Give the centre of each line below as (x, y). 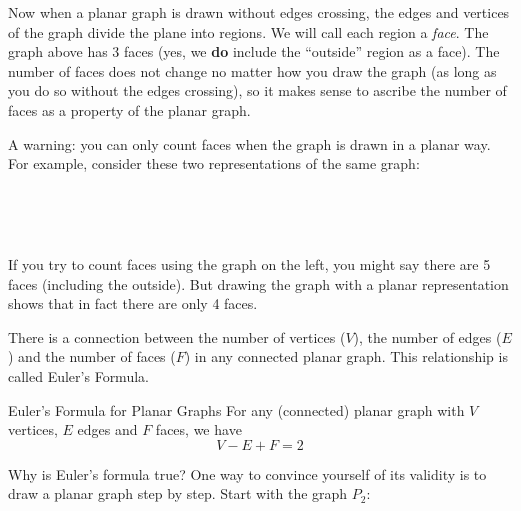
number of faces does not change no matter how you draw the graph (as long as (252, 70)
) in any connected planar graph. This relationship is (346, 356)
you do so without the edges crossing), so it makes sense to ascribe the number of (257, 90)
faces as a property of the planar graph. (129, 109)
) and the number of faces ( (92, 356)
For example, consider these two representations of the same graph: (214, 163)
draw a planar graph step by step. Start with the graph (178, 493)
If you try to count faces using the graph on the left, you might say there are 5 (249, 263)
